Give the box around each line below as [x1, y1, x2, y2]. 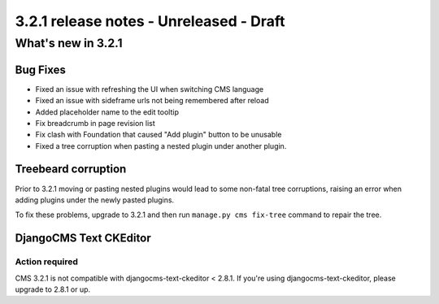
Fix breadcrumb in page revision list [35, 118, 156, 128]
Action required [15, 256, 79, 267]
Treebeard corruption [15, 163, 127, 176]
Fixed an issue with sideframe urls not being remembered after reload [35, 96, 269, 106]
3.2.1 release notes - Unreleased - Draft [15, 12, 285, 30]
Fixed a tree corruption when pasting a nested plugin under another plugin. [35, 141, 287, 150]
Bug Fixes [15, 63, 67, 76]
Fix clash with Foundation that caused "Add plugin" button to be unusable [35, 130, 282, 140]
